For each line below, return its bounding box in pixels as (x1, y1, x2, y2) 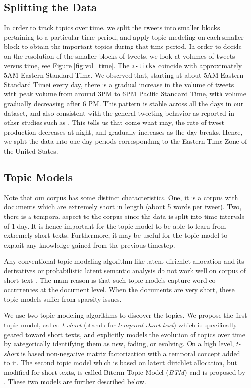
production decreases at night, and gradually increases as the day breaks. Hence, (4, 126, 243, 137)
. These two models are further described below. (4, 376, 146, 387)
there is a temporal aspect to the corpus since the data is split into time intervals (4, 211, 245, 221)
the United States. (4, 145, 58, 155)
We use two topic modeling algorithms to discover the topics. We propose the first (4, 310, 247, 320)
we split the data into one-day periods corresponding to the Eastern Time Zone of (4, 136, 247, 146)
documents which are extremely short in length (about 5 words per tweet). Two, (4, 202, 242, 212)
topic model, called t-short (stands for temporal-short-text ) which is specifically (4, 319, 237, 329)
